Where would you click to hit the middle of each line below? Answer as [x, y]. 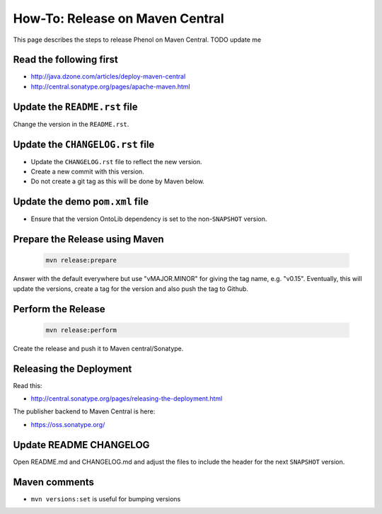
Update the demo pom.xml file [81, 202]
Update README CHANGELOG [81, 445]
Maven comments [54, 482]
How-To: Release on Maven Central [118, 18]
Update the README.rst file [75, 107]
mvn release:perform [81, 330]
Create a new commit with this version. [87, 172]
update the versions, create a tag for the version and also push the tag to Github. [131, 289]
